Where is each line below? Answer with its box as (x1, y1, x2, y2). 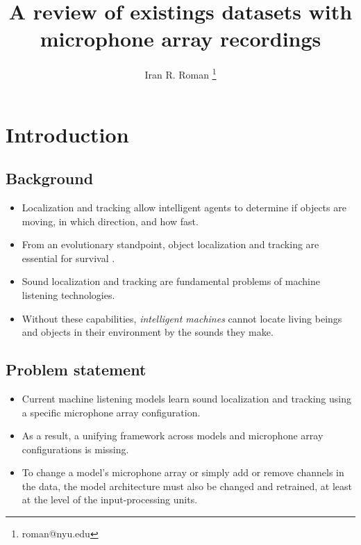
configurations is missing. (22, 441, 129, 456)
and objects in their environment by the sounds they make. (22, 325, 274, 339)
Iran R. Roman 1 (144, 65, 217, 81)
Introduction (6, 120, 129, 148)
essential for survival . (22, 250, 115, 265)
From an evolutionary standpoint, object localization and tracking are (22, 237, 319, 252)
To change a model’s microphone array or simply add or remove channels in (22, 465, 344, 480)
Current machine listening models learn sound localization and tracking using (22, 391, 351, 405)
